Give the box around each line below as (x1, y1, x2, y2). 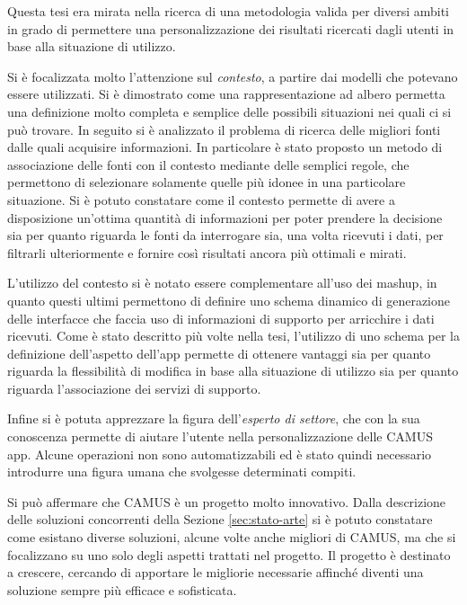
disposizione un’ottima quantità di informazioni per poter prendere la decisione (7, 208, 443, 227)
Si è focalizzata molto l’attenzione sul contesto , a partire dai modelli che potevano (7, 67, 458, 85)
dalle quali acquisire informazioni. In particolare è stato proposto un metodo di (7, 138, 443, 156)
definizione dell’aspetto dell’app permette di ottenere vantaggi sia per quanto (7, 343, 431, 362)
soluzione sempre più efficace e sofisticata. (7, 580, 237, 599)
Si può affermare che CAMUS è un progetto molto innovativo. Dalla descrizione (7, 492, 446, 511)
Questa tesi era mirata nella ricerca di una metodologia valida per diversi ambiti (7, 2, 450, 20)
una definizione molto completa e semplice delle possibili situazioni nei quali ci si (7, 102, 452, 120)
